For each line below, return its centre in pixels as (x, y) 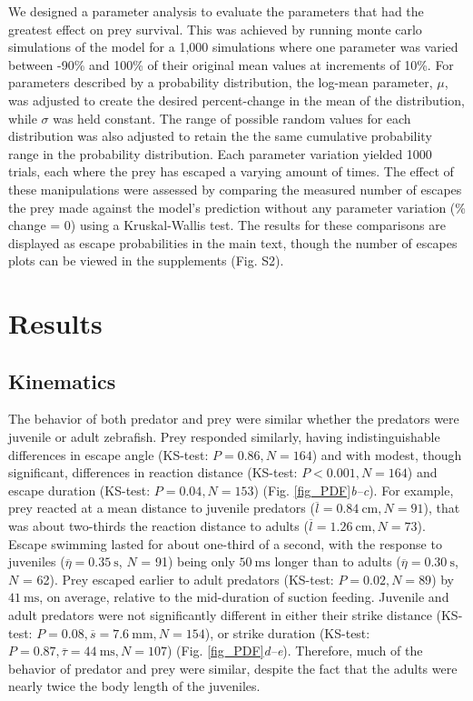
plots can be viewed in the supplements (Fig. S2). (146, 260)
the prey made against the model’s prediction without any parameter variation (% (237, 207)
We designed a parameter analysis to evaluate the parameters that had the (216, 11)
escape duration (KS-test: (79, 490)
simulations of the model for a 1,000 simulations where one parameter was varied (233, 47)
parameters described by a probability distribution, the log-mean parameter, (221, 82)
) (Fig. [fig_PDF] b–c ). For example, (354, 490)
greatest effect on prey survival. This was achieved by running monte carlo (215, 29)
